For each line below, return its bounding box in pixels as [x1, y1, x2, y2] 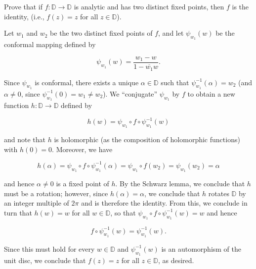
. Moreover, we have [52, 144, 113, 154]
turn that [4, 207, 32, 217]
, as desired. [158, 255, 194, 265]
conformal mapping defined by [4, 39, 96, 50]
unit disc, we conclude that [4, 255, 86, 265]
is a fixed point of [56, 178, 109, 189]
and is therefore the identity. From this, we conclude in [81, 198, 248, 208]
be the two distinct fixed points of [50, 28, 153, 38]
